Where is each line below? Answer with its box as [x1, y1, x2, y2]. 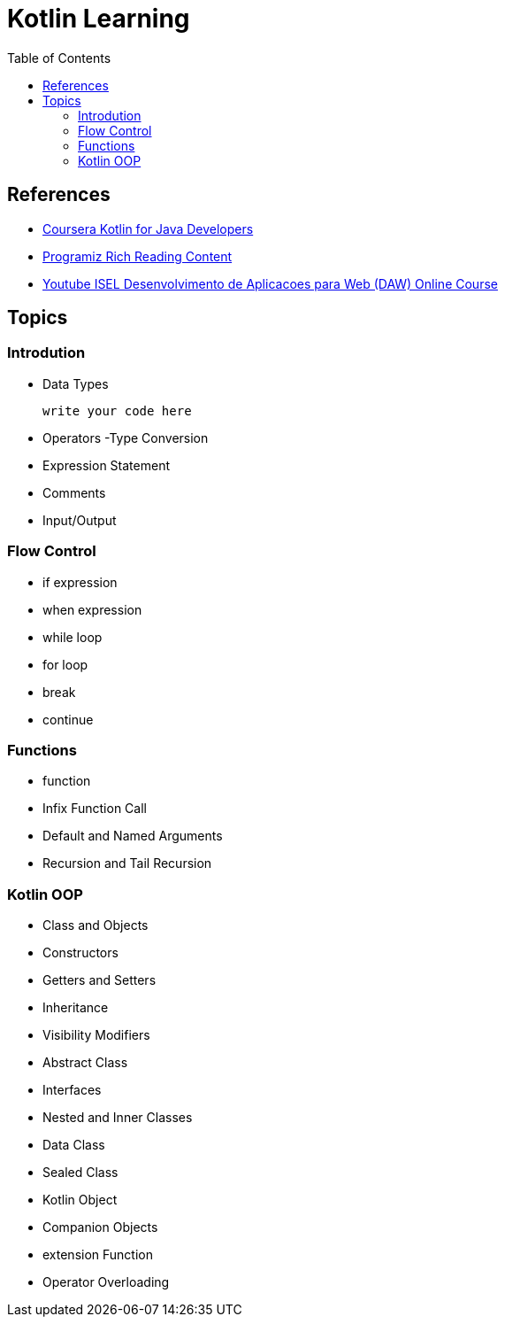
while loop [42, 629, 103, 645]
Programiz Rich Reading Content [42, 248, 233, 264]
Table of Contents [7, 50, 111, 66]
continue [42, 711, 94, 727]
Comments [42, 484, 106, 500]
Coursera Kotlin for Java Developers [42, 221, 254, 236]
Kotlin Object [42, 1192, 118, 1208]
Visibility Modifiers [42, 1027, 150, 1043]
